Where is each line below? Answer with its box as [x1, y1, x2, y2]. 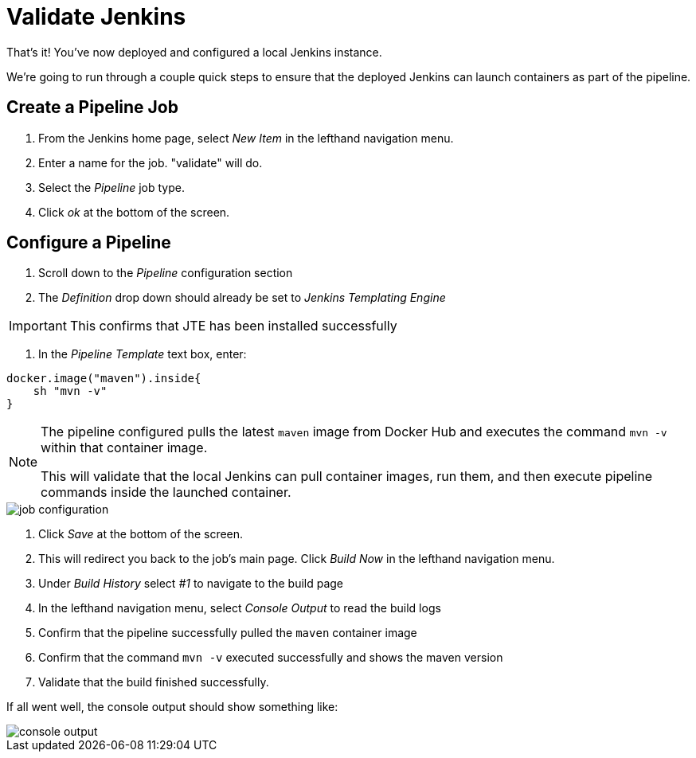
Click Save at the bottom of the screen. [38, 527, 244, 541]
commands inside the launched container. [41, 484, 291, 501]
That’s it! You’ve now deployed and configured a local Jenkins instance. [6, 45, 382, 59]
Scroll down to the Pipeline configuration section [38, 266, 293, 280]
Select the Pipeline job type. [38, 180, 186, 194]
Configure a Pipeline [6, 232, 171, 253]
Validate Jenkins [6, 3, 186, 30]
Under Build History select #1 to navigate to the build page [38, 576, 344, 591]
